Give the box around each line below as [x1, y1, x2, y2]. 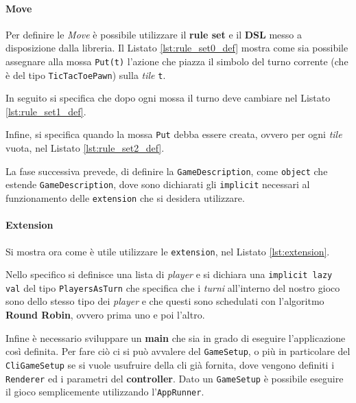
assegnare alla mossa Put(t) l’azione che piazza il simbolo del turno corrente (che [5, 54, 348, 68]
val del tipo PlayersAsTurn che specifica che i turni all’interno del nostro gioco [5, 280, 340, 295]
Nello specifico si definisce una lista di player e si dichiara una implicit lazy [5, 267, 333, 281]
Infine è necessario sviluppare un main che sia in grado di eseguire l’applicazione [5, 330, 346, 345]
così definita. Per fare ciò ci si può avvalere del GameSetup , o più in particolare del [5, 344, 351, 358]
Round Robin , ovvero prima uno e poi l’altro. [5, 308, 205, 322]
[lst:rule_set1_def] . [5, 104, 86, 118]
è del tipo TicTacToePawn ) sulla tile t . [5, 67, 166, 82]
